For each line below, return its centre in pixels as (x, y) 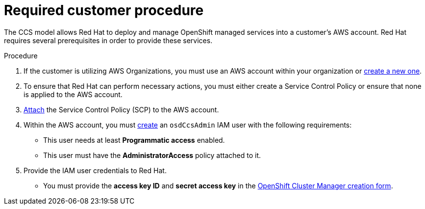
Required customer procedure (104, 10)
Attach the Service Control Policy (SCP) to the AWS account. (121, 109)
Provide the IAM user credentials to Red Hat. (95, 170)
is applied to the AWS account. (73, 94)
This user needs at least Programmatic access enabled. (134, 140)
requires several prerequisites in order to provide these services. (108, 40)
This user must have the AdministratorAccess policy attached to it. (152, 155)
